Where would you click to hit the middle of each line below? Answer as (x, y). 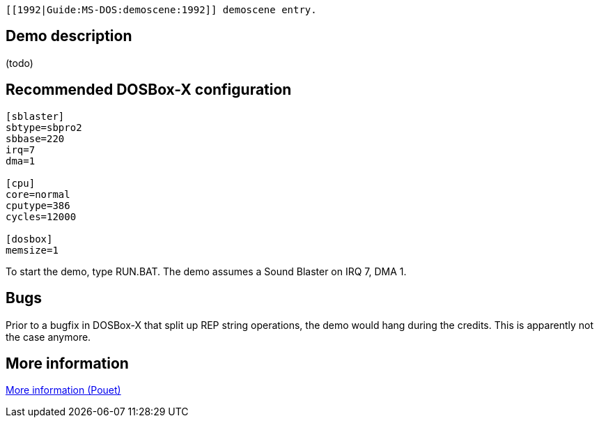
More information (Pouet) (63, 390)
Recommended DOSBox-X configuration (149, 90)
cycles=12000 (41, 216)
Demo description (69, 36)
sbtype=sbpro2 (44, 127)
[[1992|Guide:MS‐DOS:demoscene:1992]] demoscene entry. (161, 10)
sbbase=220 (35, 138)
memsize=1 (32, 250)
